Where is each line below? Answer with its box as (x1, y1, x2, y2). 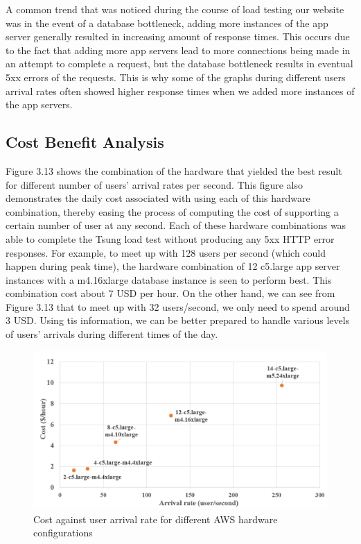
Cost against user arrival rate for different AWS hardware (33, 511, 278, 526)
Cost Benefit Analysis (6, 131, 164, 153)
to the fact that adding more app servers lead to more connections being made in (6, 42, 351, 57)
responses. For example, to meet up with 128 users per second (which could (6, 245, 326, 260)
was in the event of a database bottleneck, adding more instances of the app (6, 15, 328, 30)
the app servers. (6, 97, 73, 112)
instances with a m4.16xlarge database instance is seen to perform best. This (6, 272, 332, 287)
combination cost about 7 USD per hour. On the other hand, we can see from (6, 286, 335, 300)
